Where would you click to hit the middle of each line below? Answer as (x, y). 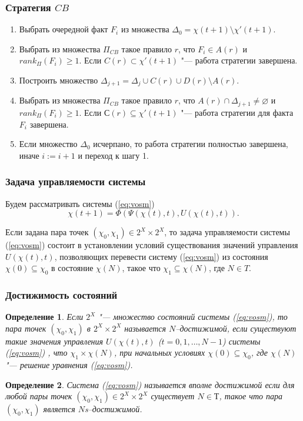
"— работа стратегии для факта (237, 112)
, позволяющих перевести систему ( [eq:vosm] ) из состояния (161, 256)
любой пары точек (39, 396)
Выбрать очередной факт (64, 29)
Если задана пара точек (47, 232)
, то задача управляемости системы (227, 232)
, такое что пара (251, 396)
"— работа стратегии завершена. (239, 60)
